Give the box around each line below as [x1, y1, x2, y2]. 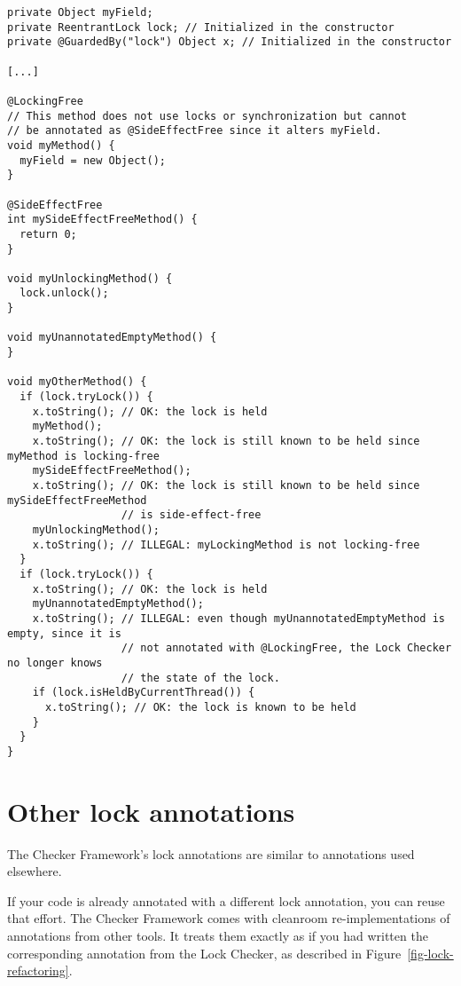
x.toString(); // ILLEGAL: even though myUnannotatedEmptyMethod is [32, 611, 445, 625]
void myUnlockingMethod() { [7, 272, 173, 285]
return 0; [20, 227, 77, 241]
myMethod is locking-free [7, 449, 160, 462]
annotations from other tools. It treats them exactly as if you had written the [7, 926, 428, 944]
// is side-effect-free [121, 509, 262, 522]
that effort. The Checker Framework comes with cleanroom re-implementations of [7, 909, 450, 927]
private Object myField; [7, 6, 153, 19]
